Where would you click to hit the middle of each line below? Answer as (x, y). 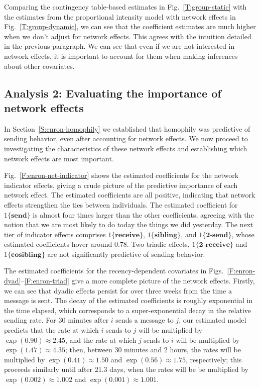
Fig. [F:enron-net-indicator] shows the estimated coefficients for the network (121, 175)
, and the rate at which (101, 339)
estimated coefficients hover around (58, 244)
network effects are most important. (59, 158)
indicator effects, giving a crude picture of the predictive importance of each (121, 185)
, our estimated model (213, 320)
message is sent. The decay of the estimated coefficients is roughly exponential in (128, 300)
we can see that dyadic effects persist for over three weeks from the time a (118, 290)
